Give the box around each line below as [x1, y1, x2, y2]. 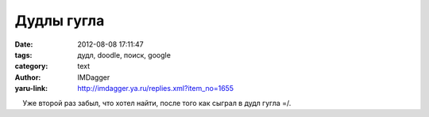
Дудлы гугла [14, 12, 105, 29]
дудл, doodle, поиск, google [77, 50, 171, 59]
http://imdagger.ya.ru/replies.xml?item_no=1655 [77, 84, 234, 93]
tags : [14, 50, 33, 59]
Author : [14, 72, 41, 82]
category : [14, 62, 48, 71]
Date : [14, 40, 33, 49]
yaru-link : [14, 84, 48, 93]
